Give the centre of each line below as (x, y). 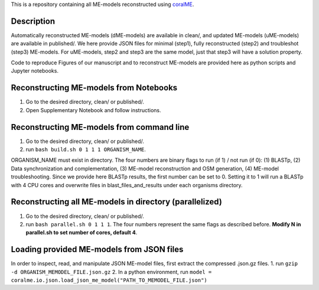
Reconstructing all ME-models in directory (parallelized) (117, 202)
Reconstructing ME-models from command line (100, 127)
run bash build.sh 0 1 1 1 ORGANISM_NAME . (86, 149)
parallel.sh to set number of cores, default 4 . (82, 233)
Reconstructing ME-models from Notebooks (94, 88)
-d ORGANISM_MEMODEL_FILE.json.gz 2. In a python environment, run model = (111, 272)
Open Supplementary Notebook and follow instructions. (94, 110)
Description (33, 21)
